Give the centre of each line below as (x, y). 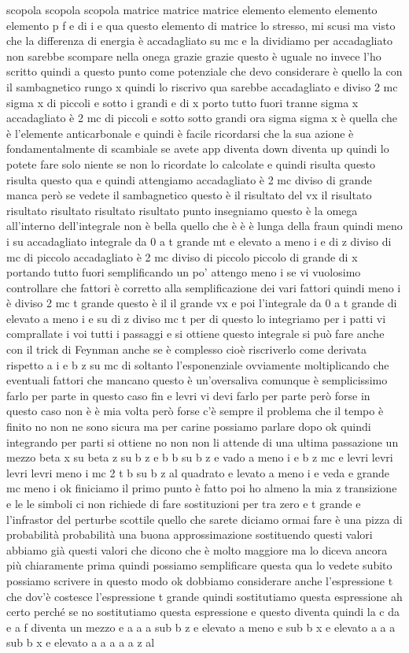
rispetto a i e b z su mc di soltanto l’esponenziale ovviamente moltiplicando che (198, 364)
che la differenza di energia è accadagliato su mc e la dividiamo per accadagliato (199, 41)
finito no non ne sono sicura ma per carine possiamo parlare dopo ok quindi (189, 427)
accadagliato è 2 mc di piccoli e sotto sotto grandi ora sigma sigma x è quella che (202, 118)
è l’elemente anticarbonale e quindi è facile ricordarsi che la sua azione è (180, 133)
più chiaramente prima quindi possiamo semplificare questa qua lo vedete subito (199, 565)
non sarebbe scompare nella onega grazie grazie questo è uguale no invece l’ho (194, 56)
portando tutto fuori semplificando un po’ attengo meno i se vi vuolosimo (184, 272)
